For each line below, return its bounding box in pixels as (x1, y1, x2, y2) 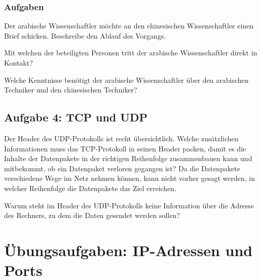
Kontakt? (4, 57, 33, 68)
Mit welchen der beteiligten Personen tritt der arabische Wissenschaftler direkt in (4, 47, 257, 58)
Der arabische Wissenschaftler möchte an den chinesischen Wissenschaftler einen (4, 20, 254, 31)
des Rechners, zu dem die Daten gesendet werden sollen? (4, 210, 180, 221)
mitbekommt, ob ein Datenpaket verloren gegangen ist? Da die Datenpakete (4, 163, 240, 173)
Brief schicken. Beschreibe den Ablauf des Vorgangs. (4, 30, 166, 41)
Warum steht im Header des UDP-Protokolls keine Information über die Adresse (4, 200, 254, 210)
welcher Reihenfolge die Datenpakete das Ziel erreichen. (4, 182, 177, 193)
